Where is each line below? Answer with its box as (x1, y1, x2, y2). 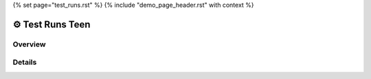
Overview (12, 39, 46, 49)
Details (12, 58, 37, 67)
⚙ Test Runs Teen (12, 18, 91, 30)
